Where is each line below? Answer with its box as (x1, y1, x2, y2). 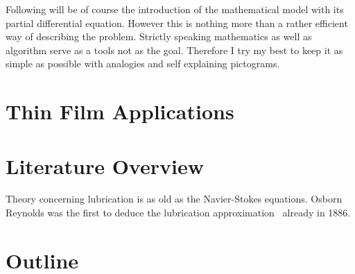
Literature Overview (6, 151, 204, 180)
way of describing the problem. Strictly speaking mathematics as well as (6, 29, 312, 44)
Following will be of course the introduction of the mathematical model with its (6, 2, 344, 16)
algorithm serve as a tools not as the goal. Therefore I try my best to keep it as (6, 42, 343, 57)
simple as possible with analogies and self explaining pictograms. (6, 56, 280, 71)
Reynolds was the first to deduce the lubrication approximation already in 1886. (6, 205, 351, 220)
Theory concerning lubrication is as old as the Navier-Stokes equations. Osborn (6, 191, 343, 206)
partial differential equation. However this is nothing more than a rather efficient (6, 15, 348, 30)
